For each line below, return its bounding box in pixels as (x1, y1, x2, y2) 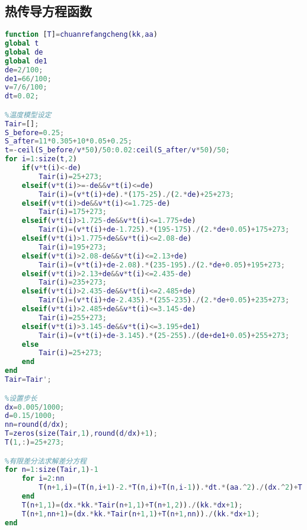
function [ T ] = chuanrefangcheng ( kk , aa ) (5, 30, 158, 39)
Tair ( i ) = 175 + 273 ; (39, 207, 107, 216)
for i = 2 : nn (21, 474, 65, 483)
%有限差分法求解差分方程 (5, 456, 87, 465)
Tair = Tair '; (5, 375, 52, 384)
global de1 (5, 56, 47, 65)
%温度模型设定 (5, 110, 52, 119)
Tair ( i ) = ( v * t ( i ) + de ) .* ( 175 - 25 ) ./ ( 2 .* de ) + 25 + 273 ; (39, 190, 234, 199)
